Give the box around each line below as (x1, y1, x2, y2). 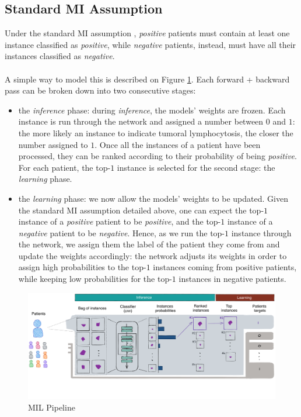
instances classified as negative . (5, 50, 115, 62)
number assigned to (18, 138, 88, 150)
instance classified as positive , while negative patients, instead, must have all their (5, 38, 296, 50)
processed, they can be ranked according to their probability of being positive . (18, 150, 297, 162)
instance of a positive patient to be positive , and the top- (18, 215, 221, 228)
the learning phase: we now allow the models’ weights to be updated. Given (18, 192, 288, 204)
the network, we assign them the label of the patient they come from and (18, 238, 280, 250)
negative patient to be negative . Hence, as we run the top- (18, 226, 225, 239)
